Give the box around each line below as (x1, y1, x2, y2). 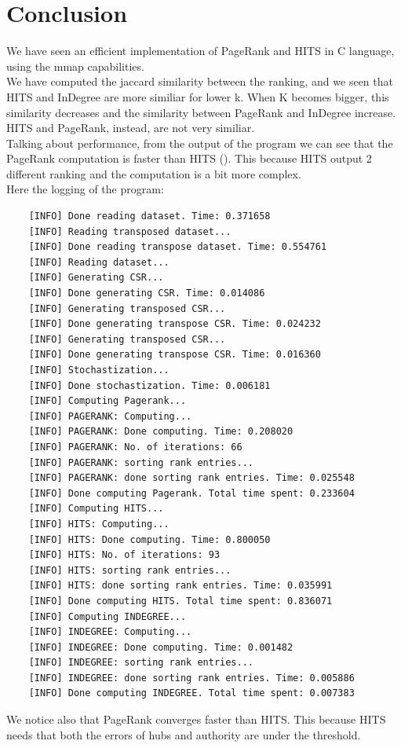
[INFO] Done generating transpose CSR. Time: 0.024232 (28, 318, 321, 330)
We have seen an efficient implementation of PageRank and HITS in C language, (6, 42, 395, 59)
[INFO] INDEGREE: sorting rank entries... (28, 657, 253, 669)
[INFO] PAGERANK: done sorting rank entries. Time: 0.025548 (28, 472, 355, 484)
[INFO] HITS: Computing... (28, 518, 170, 530)
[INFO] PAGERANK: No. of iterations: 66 (28, 441, 242, 453)
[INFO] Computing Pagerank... (28, 395, 187, 407)
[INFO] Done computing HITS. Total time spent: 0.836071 (28, 595, 333, 607)
